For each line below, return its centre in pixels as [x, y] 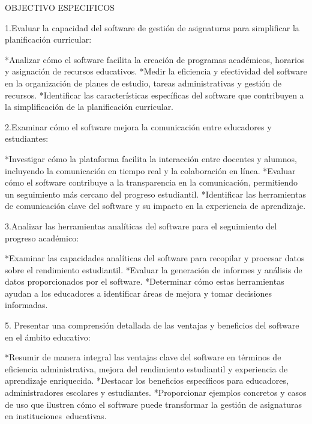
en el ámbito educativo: [48, 337]
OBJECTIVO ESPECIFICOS [60, 7]
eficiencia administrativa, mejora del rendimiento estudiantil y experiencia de [146, 368]
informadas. [26, 305]
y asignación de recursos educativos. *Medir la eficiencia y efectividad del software [156, 71]
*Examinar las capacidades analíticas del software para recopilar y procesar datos [155, 258]
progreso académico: [42, 238]
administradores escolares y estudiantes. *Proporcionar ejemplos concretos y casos [156, 392]
